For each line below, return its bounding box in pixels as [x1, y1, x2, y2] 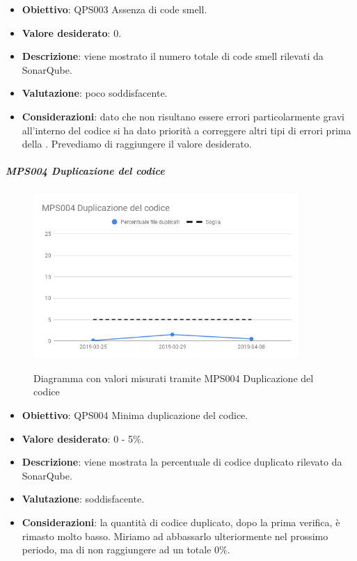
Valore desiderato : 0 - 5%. [22, 431, 144, 445]
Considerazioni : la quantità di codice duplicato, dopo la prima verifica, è [22, 515, 340, 529]
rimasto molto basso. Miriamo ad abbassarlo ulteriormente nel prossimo [22, 528, 328, 543]
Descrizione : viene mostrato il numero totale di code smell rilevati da [22, 49, 324, 63]
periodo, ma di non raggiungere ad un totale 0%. [22, 542, 230, 557]
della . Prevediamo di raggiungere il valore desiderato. [22, 136, 252, 151]
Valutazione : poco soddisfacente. [22, 86, 168, 100]
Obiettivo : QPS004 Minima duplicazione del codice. [22, 408, 248, 422]
